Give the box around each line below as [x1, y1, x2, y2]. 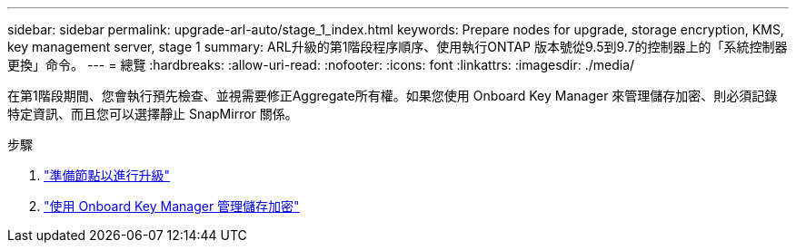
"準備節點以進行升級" [44, 168, 171, 183]
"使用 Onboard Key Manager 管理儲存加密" [44, 198, 300, 214]
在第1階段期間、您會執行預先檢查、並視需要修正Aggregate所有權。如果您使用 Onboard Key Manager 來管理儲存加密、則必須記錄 [7, 88, 778, 103]
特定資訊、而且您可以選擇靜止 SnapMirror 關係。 [7, 106, 298, 121]
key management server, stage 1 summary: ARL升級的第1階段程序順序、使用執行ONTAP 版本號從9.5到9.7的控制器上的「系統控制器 [7, 39, 788, 54]
